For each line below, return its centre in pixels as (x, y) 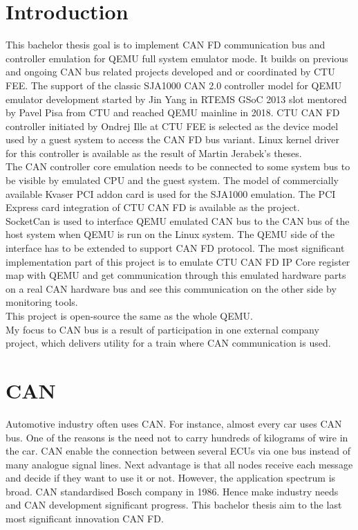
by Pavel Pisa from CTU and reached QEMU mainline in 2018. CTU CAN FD (173, 112)
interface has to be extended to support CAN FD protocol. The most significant (175, 248)
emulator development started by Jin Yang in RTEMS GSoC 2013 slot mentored (176, 99)
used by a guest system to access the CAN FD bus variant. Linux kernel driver (173, 139)
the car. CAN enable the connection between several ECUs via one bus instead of (178, 451)
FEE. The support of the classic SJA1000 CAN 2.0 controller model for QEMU (174, 85)
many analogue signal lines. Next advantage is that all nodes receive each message (179, 464)
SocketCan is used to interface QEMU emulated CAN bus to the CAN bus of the (178, 220)
